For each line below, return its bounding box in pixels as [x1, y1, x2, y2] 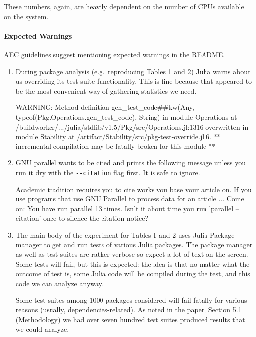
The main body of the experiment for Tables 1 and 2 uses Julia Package [15, 229, 235, 240]
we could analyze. [15, 324, 69, 334]
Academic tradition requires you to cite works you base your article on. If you [15, 184, 252, 194]
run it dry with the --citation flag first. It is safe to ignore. [15, 167, 200, 177]
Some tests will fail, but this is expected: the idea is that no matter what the [15, 258, 250, 269]
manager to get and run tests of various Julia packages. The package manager [15, 239, 253, 249]
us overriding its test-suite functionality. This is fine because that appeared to [15, 76, 252, 86]
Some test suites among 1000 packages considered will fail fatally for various [15, 294, 247, 305]
